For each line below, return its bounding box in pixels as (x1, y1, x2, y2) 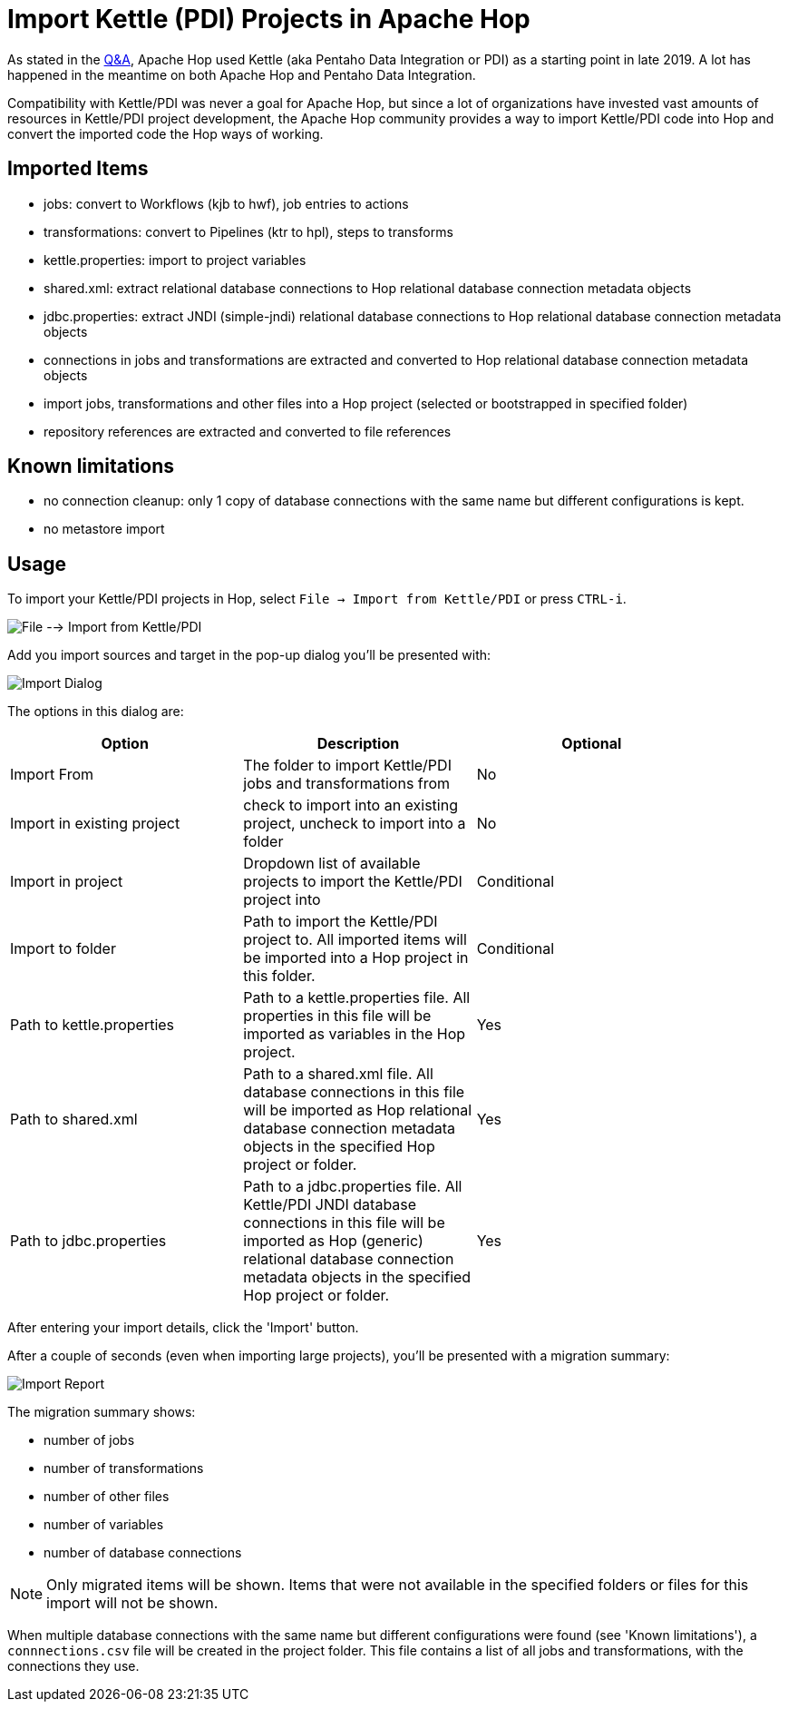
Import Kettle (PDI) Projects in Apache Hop (7, 4, 530, 34)
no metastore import (44, 521, 165, 537)
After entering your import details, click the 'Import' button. (7, 1320, 359, 1336)
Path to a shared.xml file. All (243, 1065, 433, 1084)
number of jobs (44, 1432, 135, 1449)
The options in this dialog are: (7, 703, 184, 720)
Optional (561, 734, 622, 753)
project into (243, 890, 321, 909)
